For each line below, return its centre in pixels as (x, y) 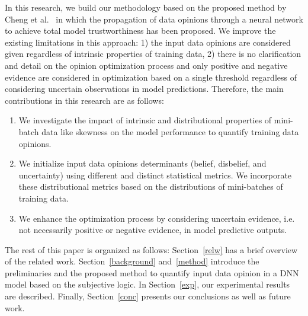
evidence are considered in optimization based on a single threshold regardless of (151, 77)
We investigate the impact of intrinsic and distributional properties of (145, 120)
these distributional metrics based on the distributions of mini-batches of (151, 186)
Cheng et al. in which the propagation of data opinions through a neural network (154, 19)
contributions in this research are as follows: (84, 100)
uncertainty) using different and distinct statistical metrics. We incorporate (155, 175)
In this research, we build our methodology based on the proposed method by (146, 7)
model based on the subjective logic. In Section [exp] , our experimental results (147, 284)
